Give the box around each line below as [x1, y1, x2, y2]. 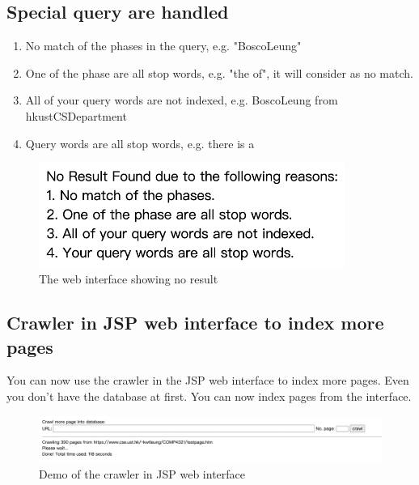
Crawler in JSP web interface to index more [6, 310, 384, 335]
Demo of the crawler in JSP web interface [39, 466, 246, 483]
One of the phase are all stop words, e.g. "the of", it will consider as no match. [25, 64, 413, 81]
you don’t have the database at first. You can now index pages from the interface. [6, 388, 412, 404]
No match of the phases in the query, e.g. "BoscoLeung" [25, 37, 302, 54]
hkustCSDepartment [25, 107, 127, 124]
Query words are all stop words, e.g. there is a [25, 134, 255, 151]
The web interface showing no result [39, 270, 218, 287]
